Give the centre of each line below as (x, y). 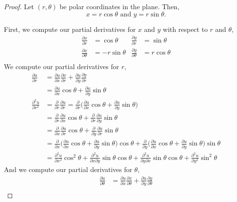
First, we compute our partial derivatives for (70, 29)
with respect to (185, 29)
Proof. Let (19, 6)
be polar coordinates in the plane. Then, (119, 6)
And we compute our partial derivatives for (68, 169)
